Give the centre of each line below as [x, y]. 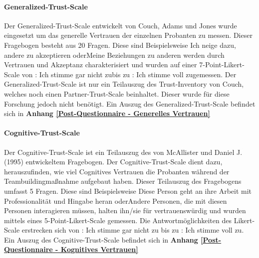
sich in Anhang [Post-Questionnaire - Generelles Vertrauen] [107, 113]
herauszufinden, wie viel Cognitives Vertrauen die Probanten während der [117, 171]
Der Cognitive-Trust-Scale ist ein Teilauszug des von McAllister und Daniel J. [123, 152]
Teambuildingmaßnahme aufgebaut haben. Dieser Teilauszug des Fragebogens [123, 181]
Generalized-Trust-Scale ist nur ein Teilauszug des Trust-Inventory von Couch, [124, 84]
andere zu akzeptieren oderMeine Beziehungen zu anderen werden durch [114, 55]
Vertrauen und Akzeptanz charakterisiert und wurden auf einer [101, 64]
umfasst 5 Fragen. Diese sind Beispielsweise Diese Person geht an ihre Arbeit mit [128, 191]
